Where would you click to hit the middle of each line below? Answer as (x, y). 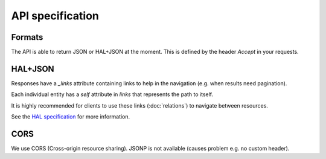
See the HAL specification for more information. (71, 117)
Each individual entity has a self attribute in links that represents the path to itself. (112, 94)
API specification (55, 16)
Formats (27, 37)
